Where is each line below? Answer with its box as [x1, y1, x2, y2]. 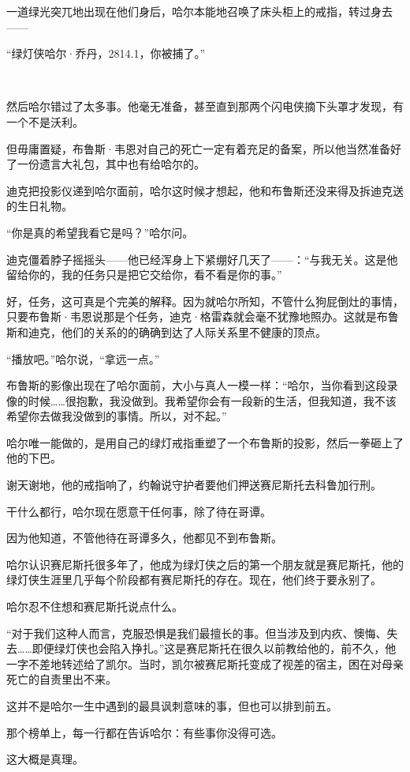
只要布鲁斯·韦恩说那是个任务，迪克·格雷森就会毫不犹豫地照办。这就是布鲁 [6, 308, 399, 325]
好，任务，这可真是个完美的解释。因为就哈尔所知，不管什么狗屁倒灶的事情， [6, 292, 404, 309]
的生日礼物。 [6, 198, 73, 214]
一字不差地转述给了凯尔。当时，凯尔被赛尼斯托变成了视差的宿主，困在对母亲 [6, 655, 404, 672]
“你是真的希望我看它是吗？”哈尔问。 [6, 224, 194, 240]
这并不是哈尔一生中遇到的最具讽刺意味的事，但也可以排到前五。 [6, 698, 337, 714]
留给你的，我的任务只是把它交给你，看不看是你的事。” [6, 266, 282, 283]
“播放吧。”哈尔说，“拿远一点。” [6, 350, 160, 367]
